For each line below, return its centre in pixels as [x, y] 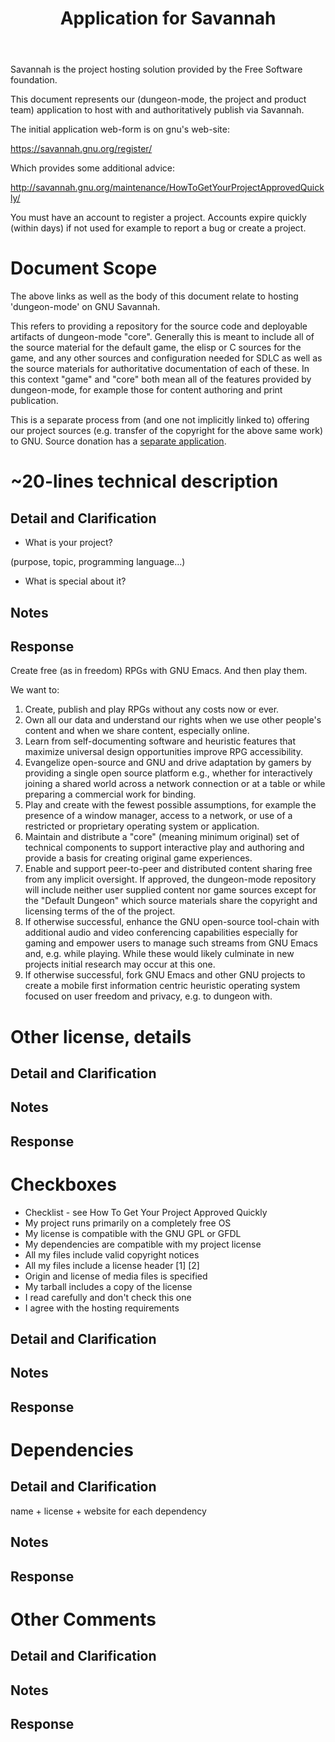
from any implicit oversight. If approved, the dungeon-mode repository [170, 879]
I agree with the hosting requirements [102, 1308]
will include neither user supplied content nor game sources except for [170, 890]
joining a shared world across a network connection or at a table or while [175, 784]
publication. [34, 401]
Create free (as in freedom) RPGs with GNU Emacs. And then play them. [159, 671]
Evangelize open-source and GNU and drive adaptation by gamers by [168, 763]
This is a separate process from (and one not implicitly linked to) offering [160, 420]
